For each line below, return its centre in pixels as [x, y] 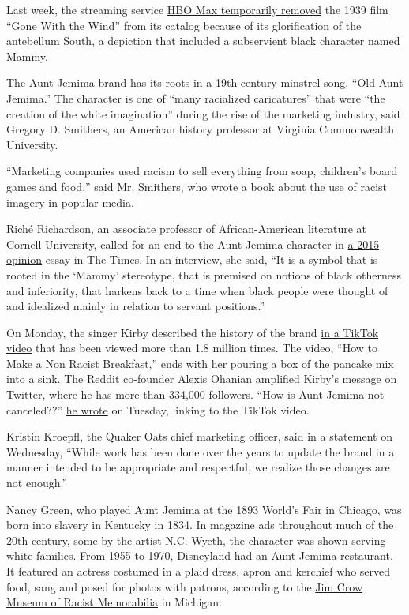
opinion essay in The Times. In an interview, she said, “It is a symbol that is [192, 259]
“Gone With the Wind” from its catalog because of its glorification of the [184, 25]
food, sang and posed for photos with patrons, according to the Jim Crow [185, 586]
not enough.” [37, 483]
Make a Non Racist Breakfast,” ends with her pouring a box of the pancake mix [200, 363]
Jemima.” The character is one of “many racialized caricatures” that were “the [196, 97]
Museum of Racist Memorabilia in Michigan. [114, 602]
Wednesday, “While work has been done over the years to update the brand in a [201, 451]
